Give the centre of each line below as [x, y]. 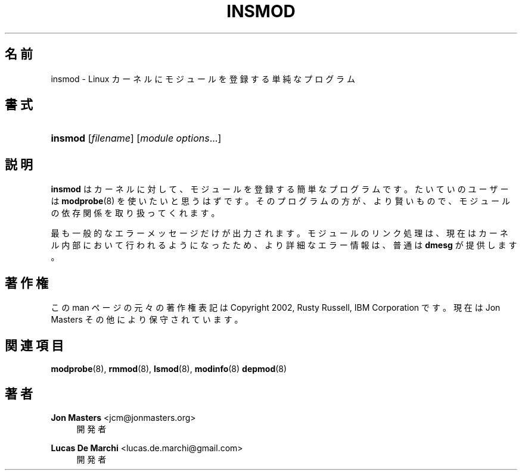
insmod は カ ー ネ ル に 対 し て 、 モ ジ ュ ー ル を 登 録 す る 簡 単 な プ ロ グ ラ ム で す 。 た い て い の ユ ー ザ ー [280, 189]
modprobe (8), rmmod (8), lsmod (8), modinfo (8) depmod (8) [169, 368]
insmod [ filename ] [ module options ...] [136, 138]
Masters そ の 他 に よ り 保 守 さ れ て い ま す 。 [147, 320]
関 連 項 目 [34, 345]
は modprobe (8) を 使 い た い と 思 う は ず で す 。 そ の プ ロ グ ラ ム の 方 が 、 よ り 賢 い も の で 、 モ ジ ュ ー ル [281, 201]
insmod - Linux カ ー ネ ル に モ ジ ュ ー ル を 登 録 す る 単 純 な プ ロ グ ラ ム [203, 79]
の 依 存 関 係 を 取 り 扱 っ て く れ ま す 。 [135, 213]
